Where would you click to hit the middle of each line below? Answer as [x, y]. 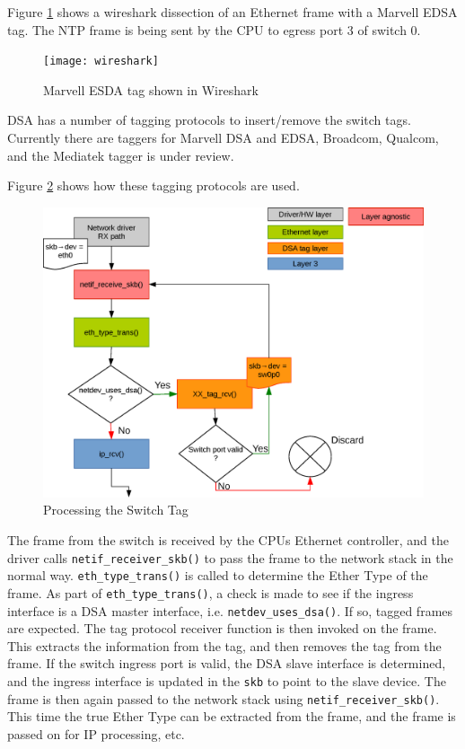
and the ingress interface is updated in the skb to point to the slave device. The [227, 680]
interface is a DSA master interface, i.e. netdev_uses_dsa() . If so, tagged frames [230, 610]
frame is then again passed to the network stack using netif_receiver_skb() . [224, 698]
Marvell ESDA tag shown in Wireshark [151, 89]
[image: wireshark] [101, 62]
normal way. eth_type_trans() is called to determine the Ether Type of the [218, 575]
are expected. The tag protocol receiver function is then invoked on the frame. [222, 628]
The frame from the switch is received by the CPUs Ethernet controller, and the [228, 539]
